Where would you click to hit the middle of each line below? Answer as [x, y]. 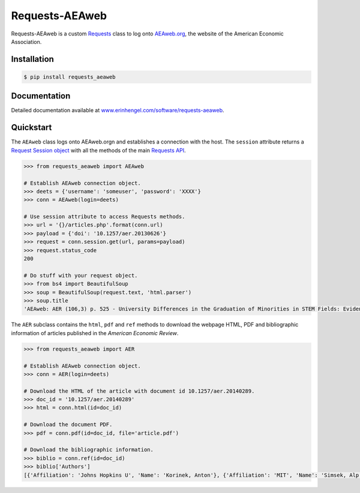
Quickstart [31, 128]
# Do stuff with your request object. [81, 275]
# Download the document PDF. [68, 425]
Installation [32, 59]
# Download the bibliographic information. [89, 450]
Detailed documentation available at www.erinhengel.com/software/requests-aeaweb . [118, 110]
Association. [26, 41]
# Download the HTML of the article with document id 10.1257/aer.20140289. [139, 391]
